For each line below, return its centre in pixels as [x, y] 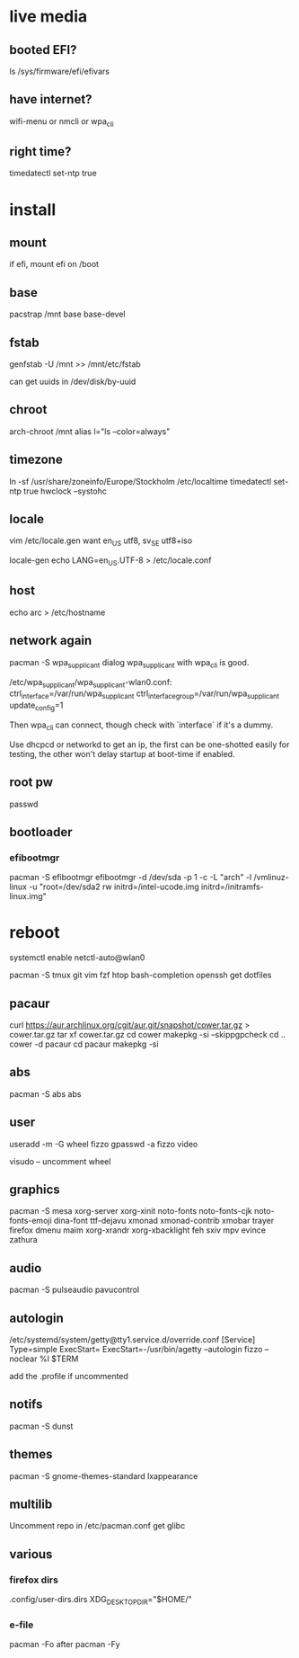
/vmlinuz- [271, 878]
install [33, 209]
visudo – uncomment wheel [60, 1161]
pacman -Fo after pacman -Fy [65, 1645]
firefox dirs [34, 1580]
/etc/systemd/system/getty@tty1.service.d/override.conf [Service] [132, 1340]
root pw [31, 783]
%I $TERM [59, 1359]
